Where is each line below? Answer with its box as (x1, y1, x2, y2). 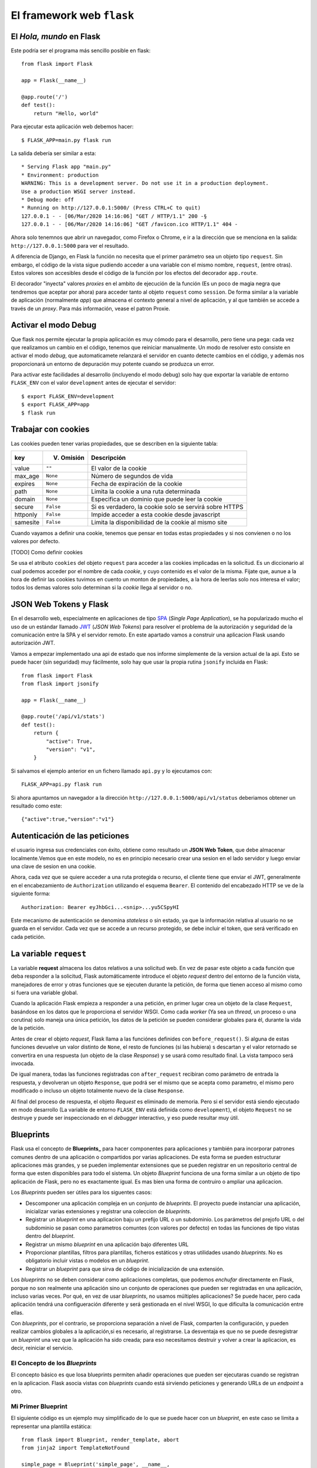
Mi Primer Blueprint (11, 1402, 68, 1410)
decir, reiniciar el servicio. (11, 1345, 73, 1352)
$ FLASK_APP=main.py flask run (21, 137, 112, 143)
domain (14, 495, 35, 503)
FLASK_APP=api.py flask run (21, 781, 102, 788)
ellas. (11, 1309, 24, 1316)
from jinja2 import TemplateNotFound (21, 1445, 130, 1452)
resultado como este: (11, 802, 63, 809)
